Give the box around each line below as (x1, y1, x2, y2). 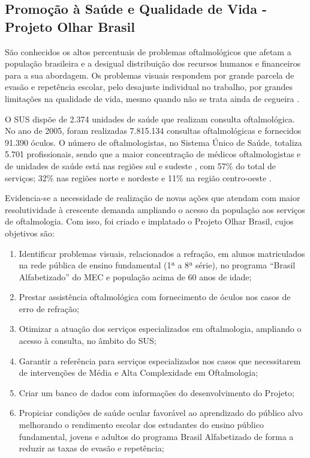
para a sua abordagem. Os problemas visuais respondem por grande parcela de (5, 68, 294, 81)
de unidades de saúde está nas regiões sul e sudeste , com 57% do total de (5, 159, 276, 172)
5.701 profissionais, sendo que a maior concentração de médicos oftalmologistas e (5, 148, 301, 160)
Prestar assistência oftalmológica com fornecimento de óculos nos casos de (19, 291, 291, 303)
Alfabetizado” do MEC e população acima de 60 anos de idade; (19, 270, 252, 283)
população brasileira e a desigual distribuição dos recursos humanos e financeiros (5, 57, 301, 70)
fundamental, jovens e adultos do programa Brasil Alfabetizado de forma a (19, 430, 294, 442)
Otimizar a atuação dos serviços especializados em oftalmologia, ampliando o (19, 322, 302, 335)
